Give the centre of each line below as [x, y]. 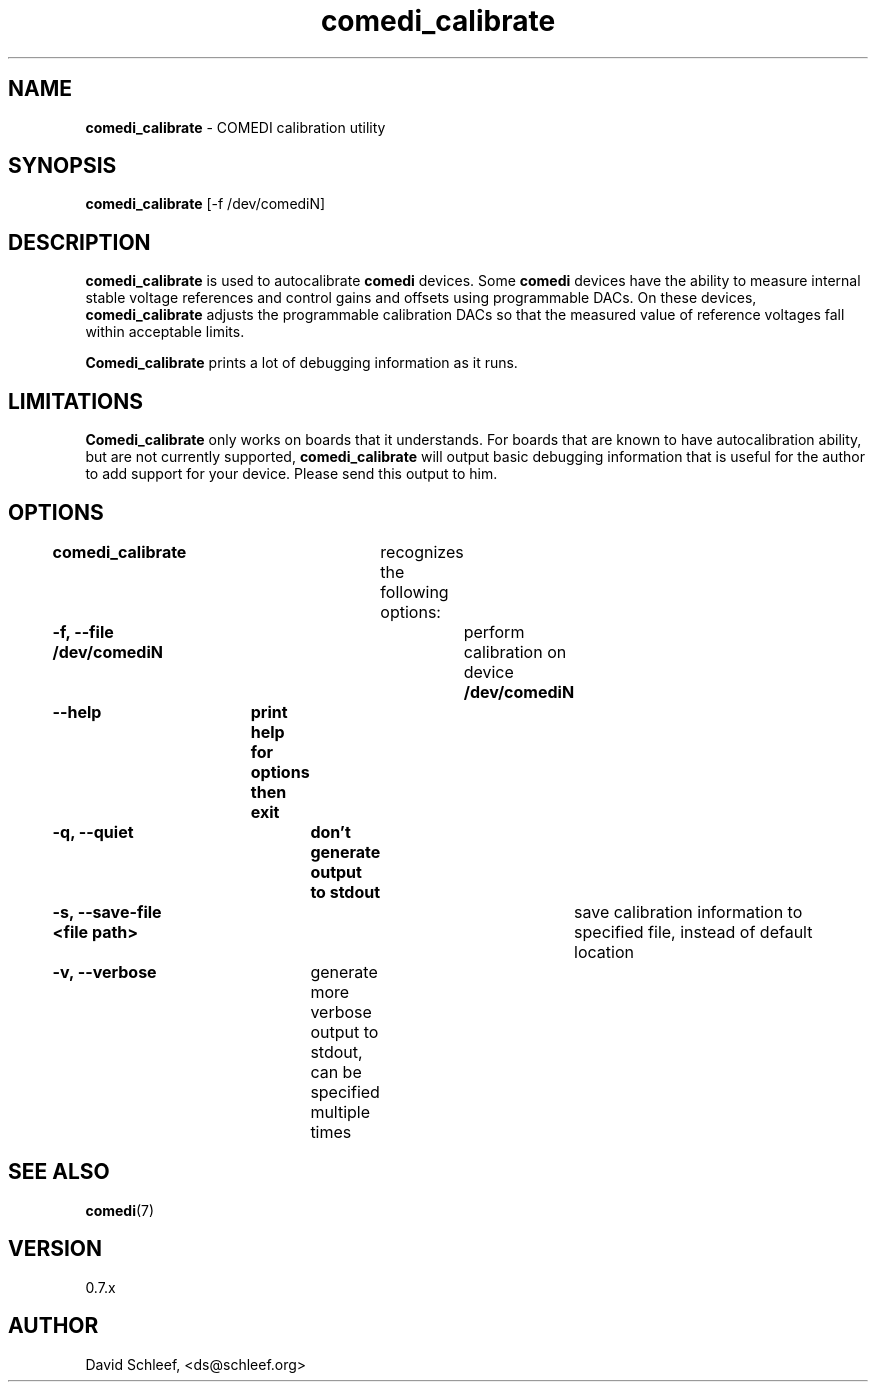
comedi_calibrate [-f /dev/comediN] [205, 204]
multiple [340, 1111]
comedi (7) [120, 1210]
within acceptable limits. [165, 332]
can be [336, 1071]
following [414, 591]
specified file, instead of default [693, 931]
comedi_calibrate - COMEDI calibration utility [235, 127]
